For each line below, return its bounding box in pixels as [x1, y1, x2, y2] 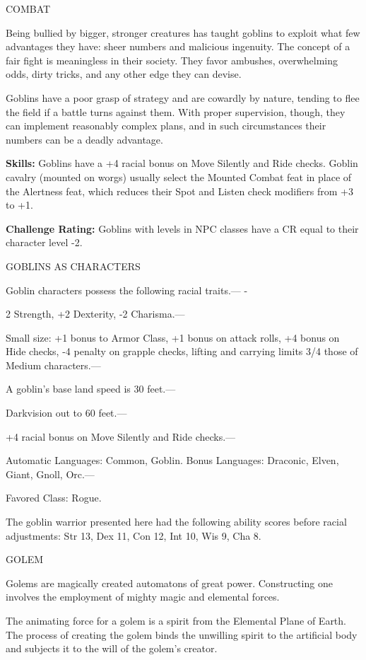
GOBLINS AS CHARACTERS [6, 258, 141, 273]
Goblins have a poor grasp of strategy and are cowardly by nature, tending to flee [6, 90, 360, 105]
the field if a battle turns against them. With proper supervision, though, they [6, 104, 346, 119]
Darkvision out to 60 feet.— [6, 405, 127, 420]
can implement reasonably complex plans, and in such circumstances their [6, 118, 326, 133]
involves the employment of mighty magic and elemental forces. [6, 589, 280, 604]
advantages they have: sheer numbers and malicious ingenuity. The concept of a [6, 39, 350, 54]
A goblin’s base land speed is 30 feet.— [6, 381, 176, 396]
